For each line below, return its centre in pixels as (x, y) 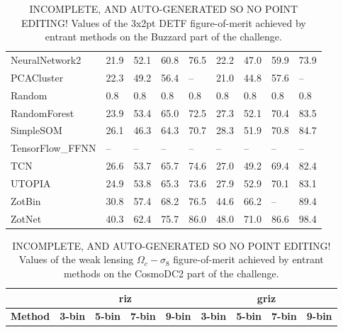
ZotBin (26, 200)
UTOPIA (31, 183)
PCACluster (37, 77)
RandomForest (43, 112)
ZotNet (26, 218)
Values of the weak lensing (76, 259)
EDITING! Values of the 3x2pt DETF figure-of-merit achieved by (163, 22)
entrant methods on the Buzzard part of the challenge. (163, 37)
